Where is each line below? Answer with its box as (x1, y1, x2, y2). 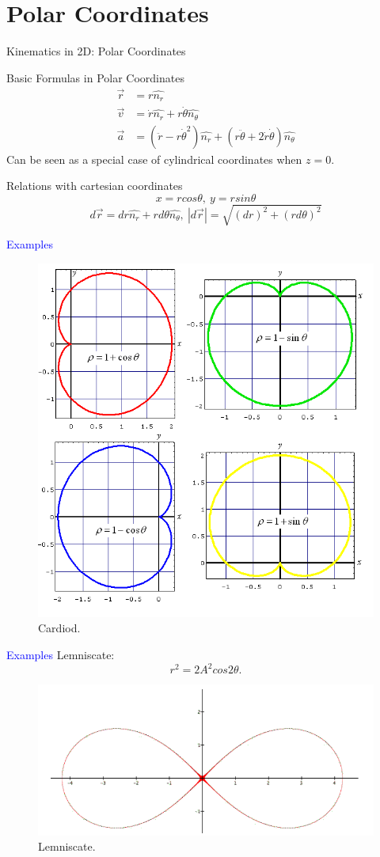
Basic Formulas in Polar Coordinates (6, 69, 184, 85)
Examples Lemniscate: (6, 647, 115, 663)
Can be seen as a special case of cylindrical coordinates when (6, 150, 302, 167)
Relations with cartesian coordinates (6, 177, 183, 194)
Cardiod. (38, 620, 81, 636)
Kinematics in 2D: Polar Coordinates (6, 43, 186, 59)
